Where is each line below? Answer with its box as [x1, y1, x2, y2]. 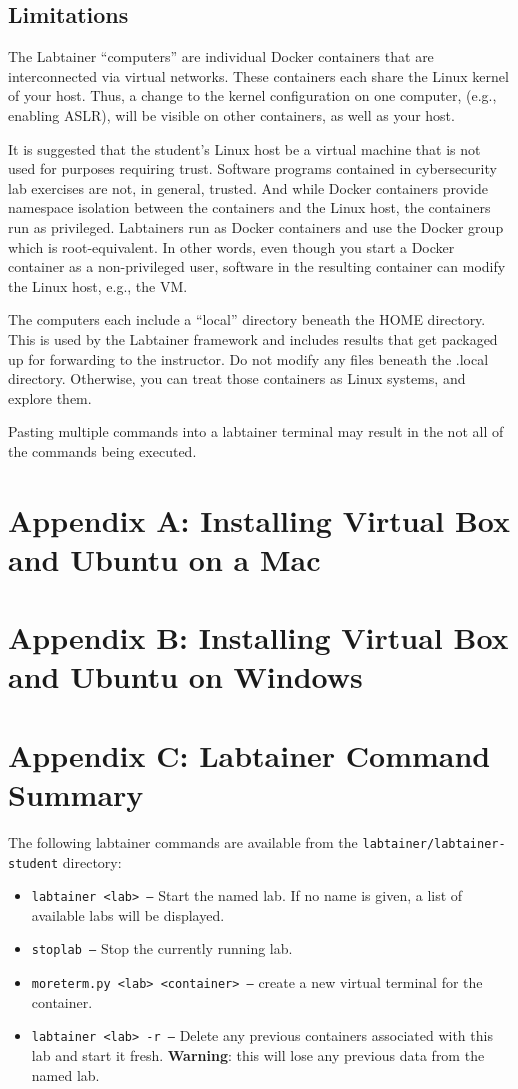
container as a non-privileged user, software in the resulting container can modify [8, 256, 506, 277]
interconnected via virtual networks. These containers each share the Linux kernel [8, 65, 509, 86]
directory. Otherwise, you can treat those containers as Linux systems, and [8, 368, 466, 389]
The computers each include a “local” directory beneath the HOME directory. [8, 309, 486, 330]
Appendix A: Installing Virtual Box [8, 499, 511, 540]
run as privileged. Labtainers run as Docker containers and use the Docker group [8, 216, 504, 237]
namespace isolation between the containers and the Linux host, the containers [8, 197, 491, 218]
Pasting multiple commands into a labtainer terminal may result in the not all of [8, 421, 504, 442]
